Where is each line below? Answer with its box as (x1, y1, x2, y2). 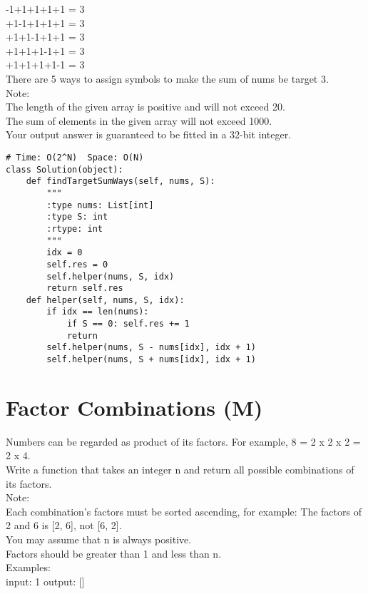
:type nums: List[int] (46, 200, 154, 210)
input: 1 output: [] (6, 573, 85, 588)
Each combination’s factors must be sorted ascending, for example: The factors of (6, 503, 362, 518)
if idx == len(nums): (46, 307, 149, 317)
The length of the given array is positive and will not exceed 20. (6, 99, 285, 114)
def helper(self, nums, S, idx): (26, 295, 185, 305)
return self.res (46, 283, 123, 294)
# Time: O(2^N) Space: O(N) (6, 152, 144, 163)
